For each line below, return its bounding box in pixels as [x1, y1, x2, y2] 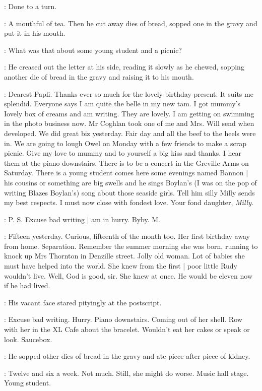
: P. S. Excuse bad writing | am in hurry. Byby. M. [4, 214, 161, 224]
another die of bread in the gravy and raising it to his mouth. [4, 71, 194, 82]
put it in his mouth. [4, 28, 65, 38]
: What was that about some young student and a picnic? [4, 44, 182, 55]
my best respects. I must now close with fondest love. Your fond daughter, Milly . [4, 197, 253, 208]
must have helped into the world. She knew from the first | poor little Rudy [4, 260, 237, 271]
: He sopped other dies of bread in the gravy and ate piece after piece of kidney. [4, 351, 250, 361]
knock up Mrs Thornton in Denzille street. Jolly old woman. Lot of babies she [4, 250, 245, 261]
